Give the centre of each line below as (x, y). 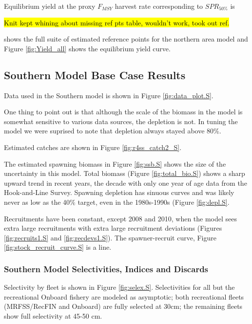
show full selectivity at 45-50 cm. (53, 315)
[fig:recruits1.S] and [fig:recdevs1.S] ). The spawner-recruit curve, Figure (110, 237)
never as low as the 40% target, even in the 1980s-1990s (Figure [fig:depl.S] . (117, 202)
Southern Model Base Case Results (95, 75)
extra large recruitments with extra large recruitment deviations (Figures (113, 228)
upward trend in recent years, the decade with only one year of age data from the (126, 183)
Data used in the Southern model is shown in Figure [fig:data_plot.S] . (109, 95)
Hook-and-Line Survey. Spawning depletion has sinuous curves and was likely (119, 192)
